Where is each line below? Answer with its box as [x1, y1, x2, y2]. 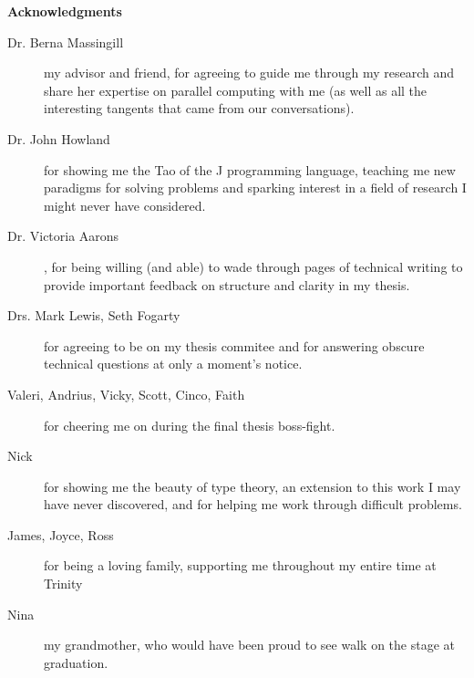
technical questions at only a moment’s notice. [44, 354, 303, 373]
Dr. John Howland [7, 129, 110, 148]
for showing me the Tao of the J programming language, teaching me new [44, 160, 456, 179]
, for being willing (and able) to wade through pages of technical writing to [44, 256, 463, 276]
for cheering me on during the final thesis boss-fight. [44, 415, 335, 434]
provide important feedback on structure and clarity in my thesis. [44, 275, 410, 294]
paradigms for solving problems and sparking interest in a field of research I [44, 178, 467, 197]
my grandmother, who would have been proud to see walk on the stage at [44, 635, 455, 654]
